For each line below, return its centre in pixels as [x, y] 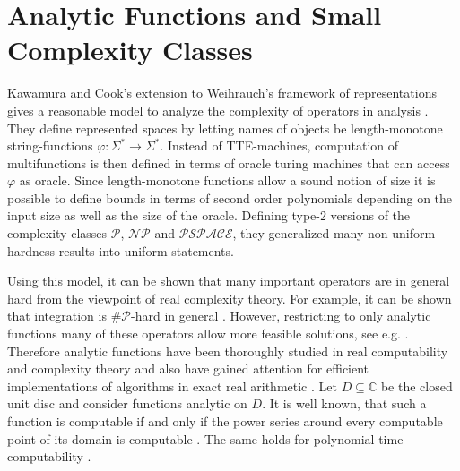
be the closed [417, 385]
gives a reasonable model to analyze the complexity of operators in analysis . [218, 110]
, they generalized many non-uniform [334, 233]
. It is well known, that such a [344, 403]
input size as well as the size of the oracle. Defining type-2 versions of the [209, 215]
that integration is [57, 316]
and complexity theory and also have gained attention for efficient [188, 368]
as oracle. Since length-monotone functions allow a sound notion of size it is [227, 180]
